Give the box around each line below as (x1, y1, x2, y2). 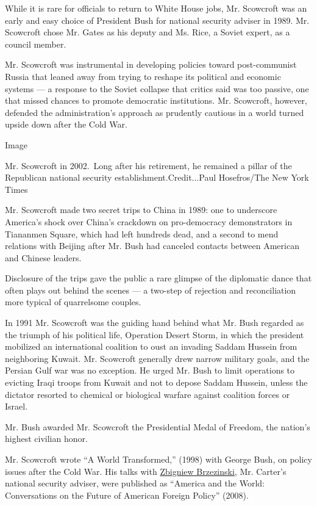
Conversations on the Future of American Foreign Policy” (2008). (5, 488, 249, 501)
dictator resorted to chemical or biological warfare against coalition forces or (5, 388, 290, 400)
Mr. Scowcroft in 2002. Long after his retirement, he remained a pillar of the (5, 159, 292, 172)
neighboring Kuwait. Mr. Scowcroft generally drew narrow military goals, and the (5, 352, 310, 364)
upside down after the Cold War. (5, 118, 127, 131)
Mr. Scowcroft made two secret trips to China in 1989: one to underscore (5, 203, 277, 216)
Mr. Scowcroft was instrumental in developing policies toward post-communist (5, 58, 297, 71)
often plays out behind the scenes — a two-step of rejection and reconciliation (5, 283, 296, 296)
